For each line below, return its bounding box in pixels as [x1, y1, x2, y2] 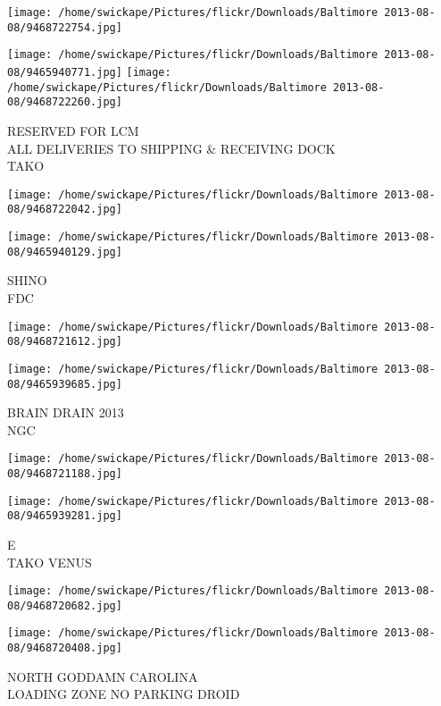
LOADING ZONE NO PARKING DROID [7, 685, 240, 703]
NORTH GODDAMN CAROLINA [7, 667, 198, 685]
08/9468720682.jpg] [7, 599, 122, 612]
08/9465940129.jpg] [7, 245, 122, 258]
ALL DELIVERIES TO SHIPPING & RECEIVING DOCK [7, 139, 336, 157]
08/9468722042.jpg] [7, 203, 122, 216]
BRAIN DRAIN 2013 [7, 403, 124, 422]
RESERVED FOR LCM [7, 121, 139, 139]
